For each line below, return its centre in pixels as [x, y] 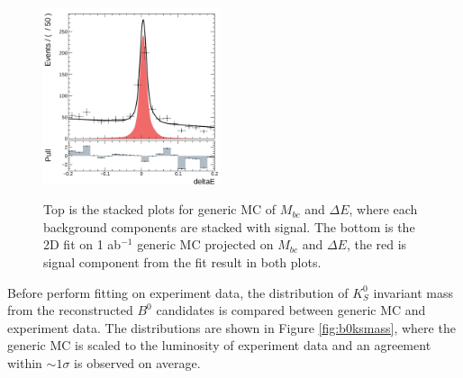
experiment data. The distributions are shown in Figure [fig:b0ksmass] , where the [231, 327]
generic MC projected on [205, 244]
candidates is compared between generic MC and [291, 310]
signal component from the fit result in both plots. [182, 261]
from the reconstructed [70, 310]
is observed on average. [137, 362]
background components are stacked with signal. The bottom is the [229, 226]
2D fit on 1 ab [82, 244]
